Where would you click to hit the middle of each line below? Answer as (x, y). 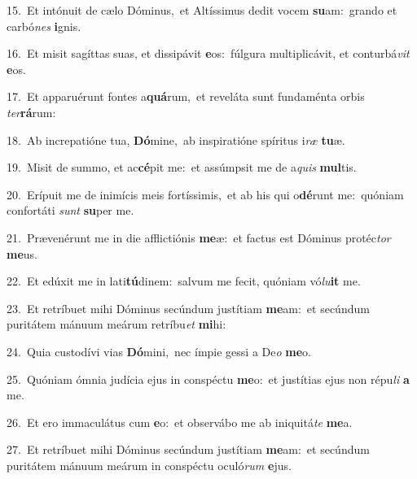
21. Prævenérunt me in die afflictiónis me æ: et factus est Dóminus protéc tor (199, 237)
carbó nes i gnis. (44, 26)
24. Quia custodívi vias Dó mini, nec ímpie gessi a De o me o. (159, 351)
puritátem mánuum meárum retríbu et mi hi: (116, 324)
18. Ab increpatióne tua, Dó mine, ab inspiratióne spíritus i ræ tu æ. (176, 139)
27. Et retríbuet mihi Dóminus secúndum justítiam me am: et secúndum (188, 449)
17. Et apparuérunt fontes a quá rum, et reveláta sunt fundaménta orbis (186, 96)
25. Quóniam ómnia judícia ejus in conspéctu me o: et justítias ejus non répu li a (208, 379)
